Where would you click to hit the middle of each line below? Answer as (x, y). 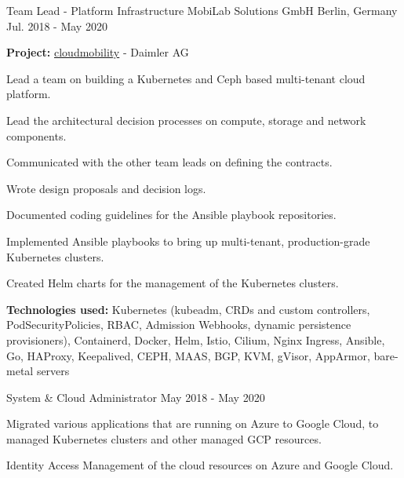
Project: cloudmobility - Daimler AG (98, 52)
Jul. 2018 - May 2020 (57, 26)
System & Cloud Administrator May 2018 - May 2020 (136, 397)
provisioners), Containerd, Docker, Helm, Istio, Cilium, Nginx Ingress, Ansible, (196, 339)
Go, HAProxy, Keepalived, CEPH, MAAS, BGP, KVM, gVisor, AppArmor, (188, 355)
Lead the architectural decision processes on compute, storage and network (186, 120)
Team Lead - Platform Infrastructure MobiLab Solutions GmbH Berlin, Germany (202, 10)
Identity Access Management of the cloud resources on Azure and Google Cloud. (200, 465)
